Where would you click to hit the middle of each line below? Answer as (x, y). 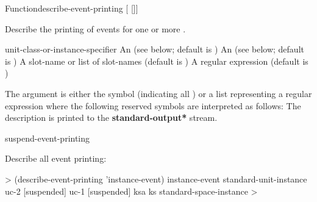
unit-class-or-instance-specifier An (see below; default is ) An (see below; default (155, 49)
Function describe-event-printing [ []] (72, 8)
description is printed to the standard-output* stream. (111, 117)
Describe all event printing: (56, 158)
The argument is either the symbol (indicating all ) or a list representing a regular (158, 93)
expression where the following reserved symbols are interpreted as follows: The (153, 105)
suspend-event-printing (48, 138)
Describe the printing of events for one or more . (95, 28)
